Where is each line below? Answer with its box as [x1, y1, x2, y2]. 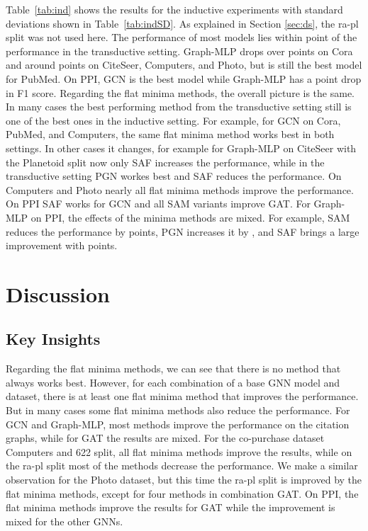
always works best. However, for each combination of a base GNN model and [6, 375, 340, 389]
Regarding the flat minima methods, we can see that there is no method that [6, 361, 341, 376]
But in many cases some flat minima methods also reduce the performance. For [6, 403, 350, 418]
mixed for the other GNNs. [6, 513, 123, 528]
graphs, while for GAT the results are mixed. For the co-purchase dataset [6, 430, 325, 445]
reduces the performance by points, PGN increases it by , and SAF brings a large [6, 224, 359, 239]
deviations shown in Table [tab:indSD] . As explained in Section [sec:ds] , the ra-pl [6, 16, 359, 30]
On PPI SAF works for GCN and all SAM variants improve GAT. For [6, 196, 311, 211]
